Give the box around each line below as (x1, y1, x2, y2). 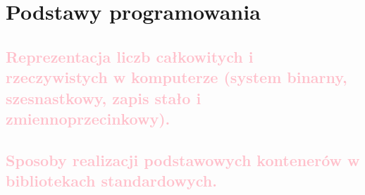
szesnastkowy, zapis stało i (6, 87, 202, 108)
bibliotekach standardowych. (6, 170, 217, 191)
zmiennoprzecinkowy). (6, 107, 171, 129)
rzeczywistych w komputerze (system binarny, (6, 66, 347, 88)
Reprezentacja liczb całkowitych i (6, 45, 254, 67)
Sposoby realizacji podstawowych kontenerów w (6, 149, 360, 170)
